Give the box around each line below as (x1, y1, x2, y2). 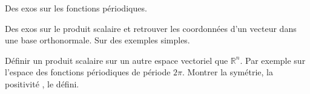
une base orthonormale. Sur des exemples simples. (5, 34, 190, 46)
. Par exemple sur (240, 54, 306, 66)
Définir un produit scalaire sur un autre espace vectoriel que (5, 54, 228, 66)
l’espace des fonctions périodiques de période (5, 66, 171, 78)
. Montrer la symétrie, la (182, 66, 273, 78)
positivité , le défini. (5, 77, 79, 90)
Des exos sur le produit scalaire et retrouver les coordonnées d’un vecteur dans (5, 22, 297, 34)
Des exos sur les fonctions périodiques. (5, 2, 147, 14)
